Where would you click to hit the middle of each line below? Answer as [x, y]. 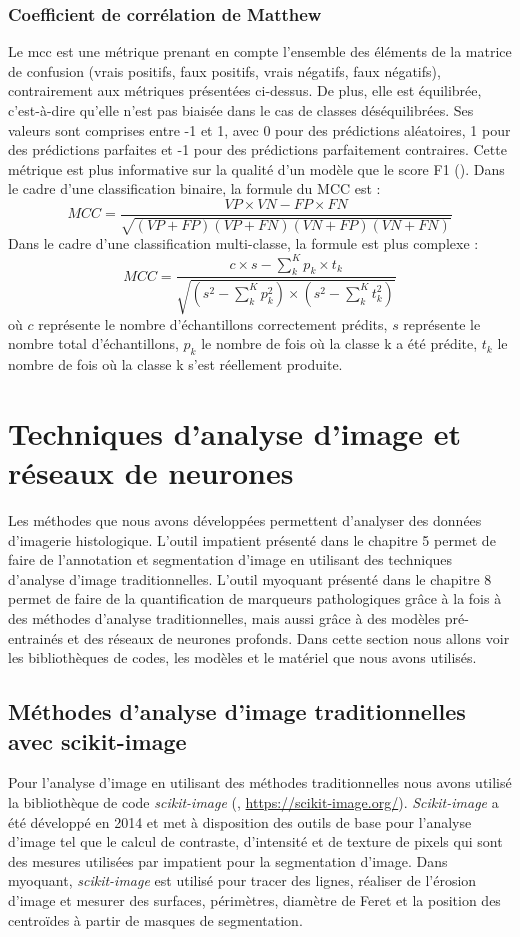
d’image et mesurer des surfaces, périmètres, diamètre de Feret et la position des [254, 899]
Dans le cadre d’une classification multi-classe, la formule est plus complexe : [243, 243]
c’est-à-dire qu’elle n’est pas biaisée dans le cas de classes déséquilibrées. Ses [241, 110]
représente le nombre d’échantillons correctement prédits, [213, 323]
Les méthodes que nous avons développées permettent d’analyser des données [245, 520]
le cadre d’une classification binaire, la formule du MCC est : [194, 188]
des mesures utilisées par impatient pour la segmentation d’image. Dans [228, 860]
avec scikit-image [97, 740]
